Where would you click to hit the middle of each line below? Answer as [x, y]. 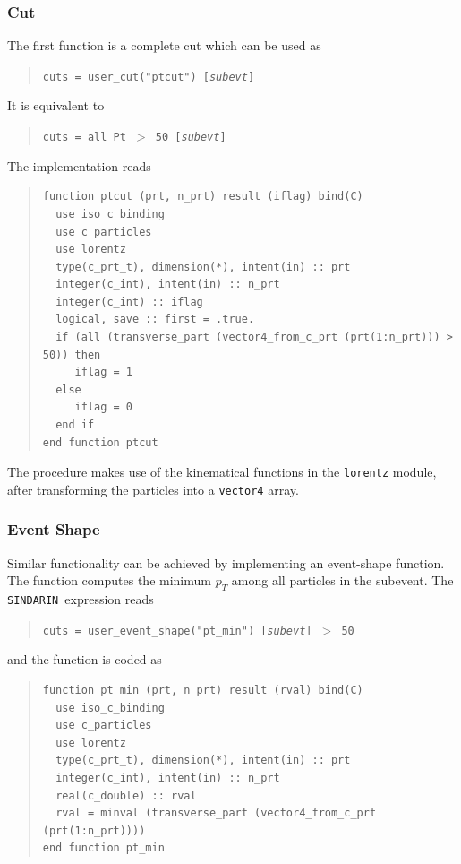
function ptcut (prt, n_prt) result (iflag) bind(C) [203, 197]
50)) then [72, 354]
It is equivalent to [56, 105]
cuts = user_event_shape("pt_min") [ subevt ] [177, 631]
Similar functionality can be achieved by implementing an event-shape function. [226, 562]
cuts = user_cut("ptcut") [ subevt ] [149, 77]
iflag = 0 [104, 407]
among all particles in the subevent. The [342, 580]
